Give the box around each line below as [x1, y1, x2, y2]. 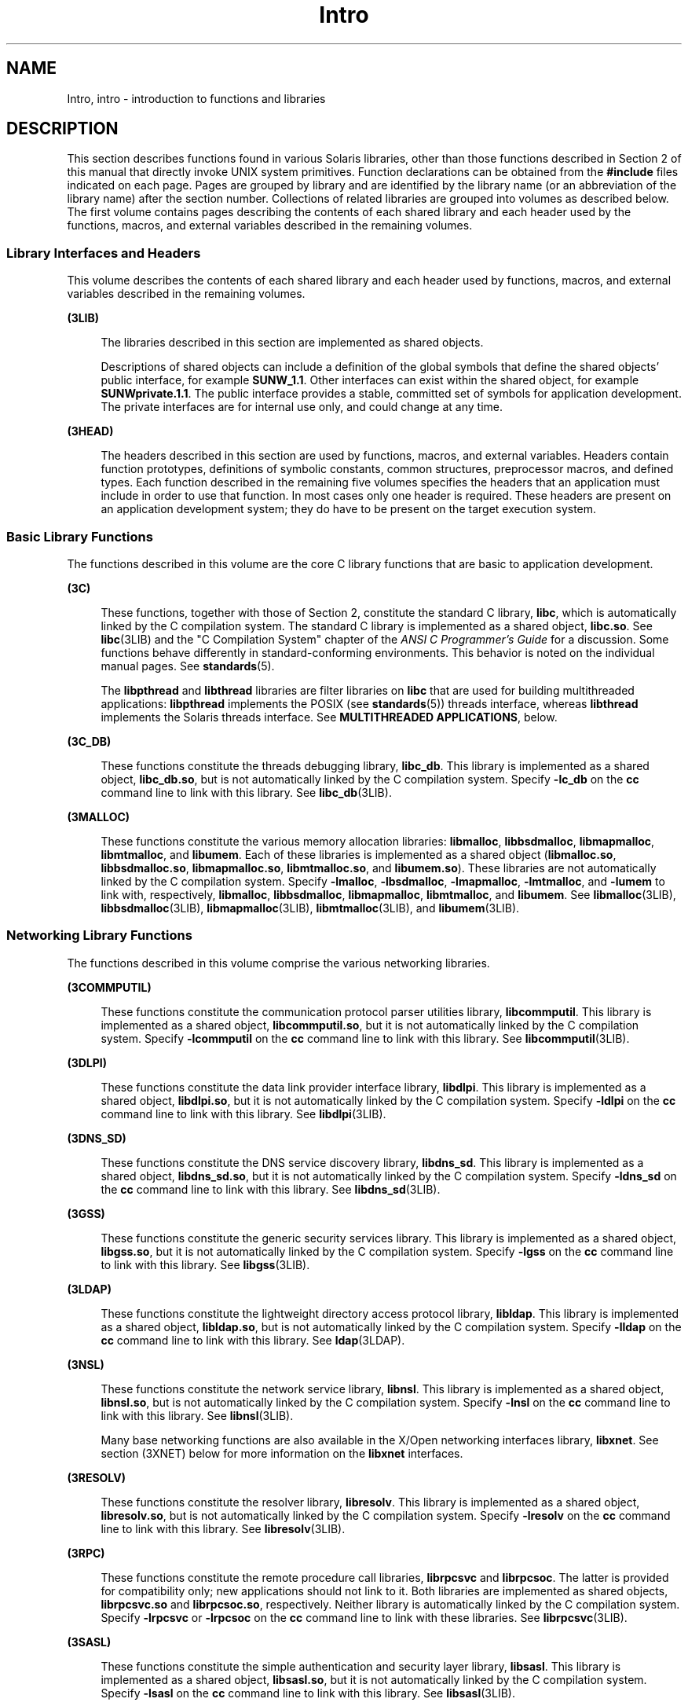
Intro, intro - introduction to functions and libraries [67, 91, 326, 105]
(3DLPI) [67, 1055, 108, 1069]
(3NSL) [67, 1357, 104, 1371]
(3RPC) [67, 1546, 105, 1560]
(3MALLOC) [67, 809, 130, 824]
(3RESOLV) [67, 1470, 126, 1484]
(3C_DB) [67, 734, 112, 748]
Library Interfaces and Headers [6, 244, 201, 261]
